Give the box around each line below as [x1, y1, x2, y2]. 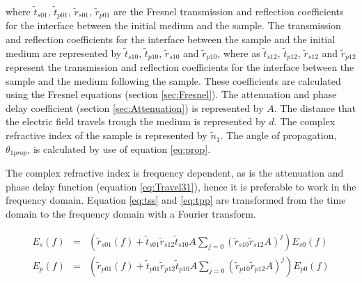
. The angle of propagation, [220, 128, 337, 143]
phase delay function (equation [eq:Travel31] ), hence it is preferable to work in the [6, 179, 356, 193]
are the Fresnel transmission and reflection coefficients [113, 4, 344, 18]
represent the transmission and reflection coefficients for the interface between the [6, 60, 354, 74]
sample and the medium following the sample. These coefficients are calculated [6, 73, 341, 88]
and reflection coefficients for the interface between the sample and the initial [6, 32, 336, 47]
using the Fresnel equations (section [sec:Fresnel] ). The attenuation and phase [6, 87, 337, 102]
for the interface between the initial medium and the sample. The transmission [6, 18, 341, 33]
